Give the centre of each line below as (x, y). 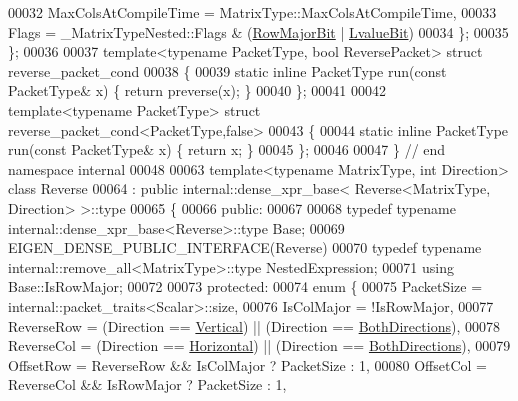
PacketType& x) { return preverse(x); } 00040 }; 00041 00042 (197, 90)
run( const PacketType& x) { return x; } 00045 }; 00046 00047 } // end (227, 149)
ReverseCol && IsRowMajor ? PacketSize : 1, (147, 384)
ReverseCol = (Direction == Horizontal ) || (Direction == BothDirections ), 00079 (259, 345)
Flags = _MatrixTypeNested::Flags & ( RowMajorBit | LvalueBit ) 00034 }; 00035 (258, 31)
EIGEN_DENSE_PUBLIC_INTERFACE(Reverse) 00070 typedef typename (245, 247)
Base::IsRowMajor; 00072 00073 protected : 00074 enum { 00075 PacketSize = (245, 286)
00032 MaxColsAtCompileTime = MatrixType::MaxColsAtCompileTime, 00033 (252, 12)
